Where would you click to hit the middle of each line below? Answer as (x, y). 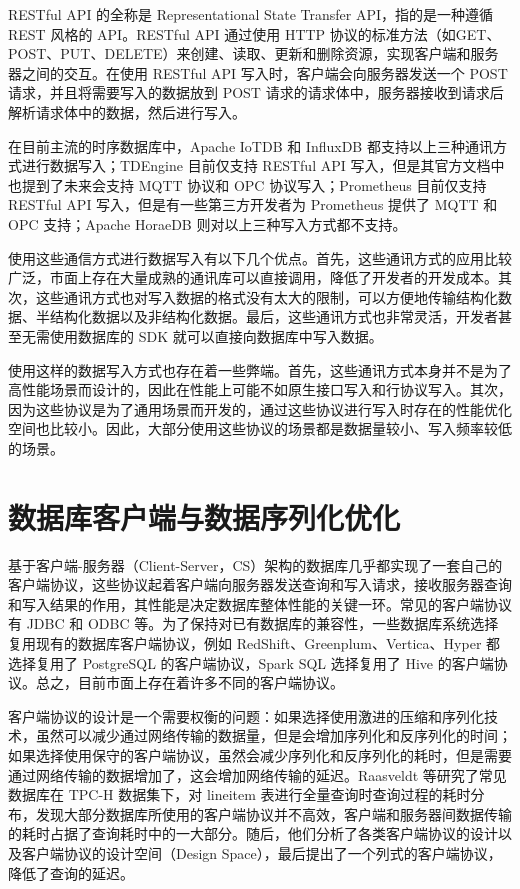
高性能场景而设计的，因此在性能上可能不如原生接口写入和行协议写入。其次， (260, 389)
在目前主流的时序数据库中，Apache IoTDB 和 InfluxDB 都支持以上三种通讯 (250, 145)
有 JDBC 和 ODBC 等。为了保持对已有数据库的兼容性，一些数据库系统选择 (253, 623)
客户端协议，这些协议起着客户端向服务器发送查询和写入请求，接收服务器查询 (260, 584)
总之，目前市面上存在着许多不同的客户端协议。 (189, 682)
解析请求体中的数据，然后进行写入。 (127, 111)
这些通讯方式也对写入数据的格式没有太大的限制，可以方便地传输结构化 (266, 296)
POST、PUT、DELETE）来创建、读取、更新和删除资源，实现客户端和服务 (253, 53)
